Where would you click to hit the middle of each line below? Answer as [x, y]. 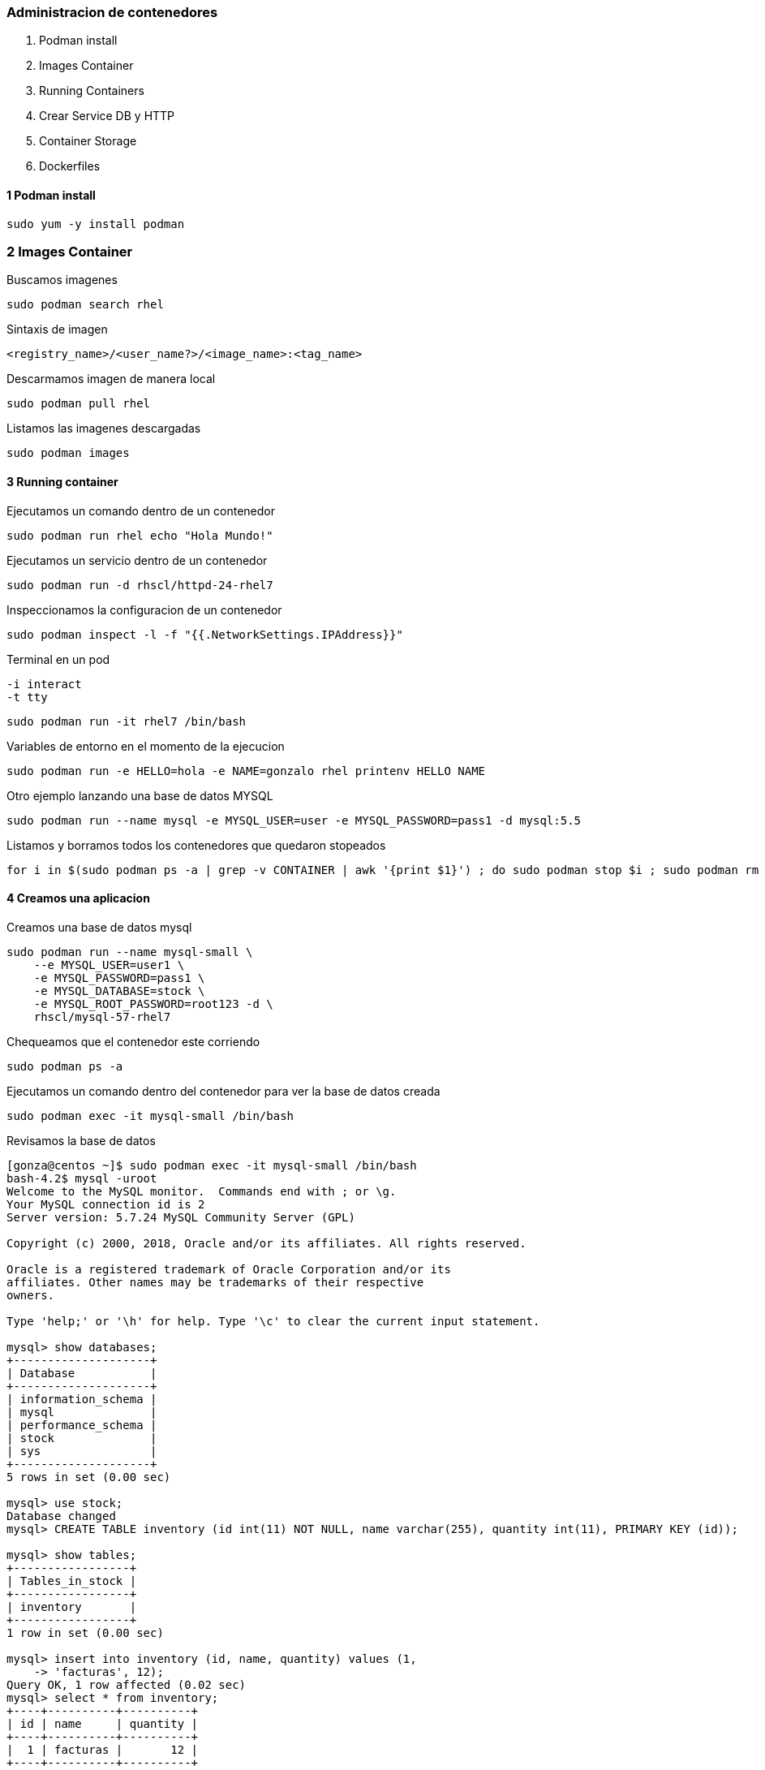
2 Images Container [70, 251]
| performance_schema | [82, 1425]
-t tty [27, 697]
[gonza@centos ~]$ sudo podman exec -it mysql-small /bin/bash [212, 1165]
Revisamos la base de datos [81, 1140]
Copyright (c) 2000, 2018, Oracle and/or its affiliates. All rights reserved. [266, 1243]
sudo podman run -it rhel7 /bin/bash [127, 721]
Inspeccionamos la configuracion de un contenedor [144, 609]
